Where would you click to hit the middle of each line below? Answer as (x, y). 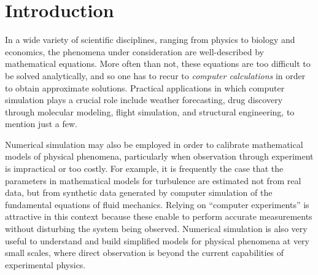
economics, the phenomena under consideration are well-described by (134, 51)
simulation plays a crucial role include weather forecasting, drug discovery (144, 100)
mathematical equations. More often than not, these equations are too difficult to (158, 64)
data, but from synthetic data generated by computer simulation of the (139, 192)
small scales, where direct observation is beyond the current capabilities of (145, 253)
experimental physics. (45, 264)
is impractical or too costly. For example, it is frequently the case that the (144, 168)
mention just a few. (41, 124)
